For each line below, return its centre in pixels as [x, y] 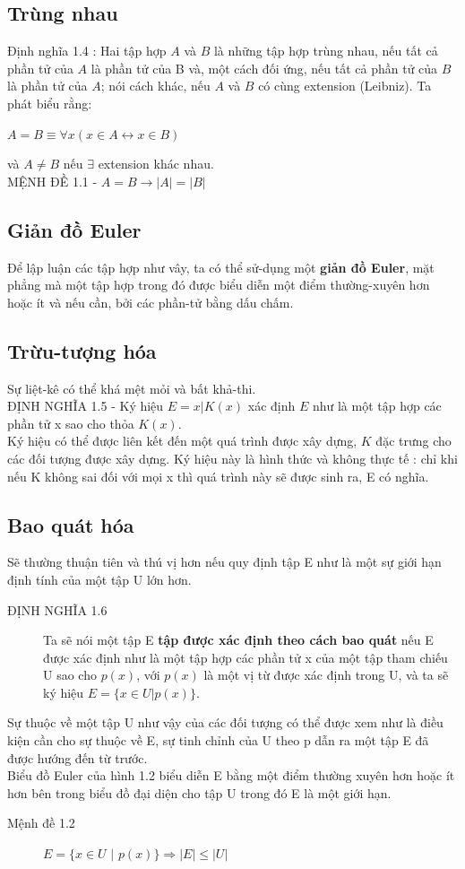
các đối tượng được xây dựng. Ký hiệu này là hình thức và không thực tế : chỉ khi [232, 458]
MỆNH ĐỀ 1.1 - [52, 181]
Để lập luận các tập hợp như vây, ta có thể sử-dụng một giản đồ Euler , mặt [221, 267]
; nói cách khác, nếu [155, 86]
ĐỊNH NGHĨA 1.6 [57, 609]
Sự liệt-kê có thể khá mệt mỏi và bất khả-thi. [132, 388]
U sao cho [70, 675]
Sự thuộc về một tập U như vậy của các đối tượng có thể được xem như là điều [225, 722]
